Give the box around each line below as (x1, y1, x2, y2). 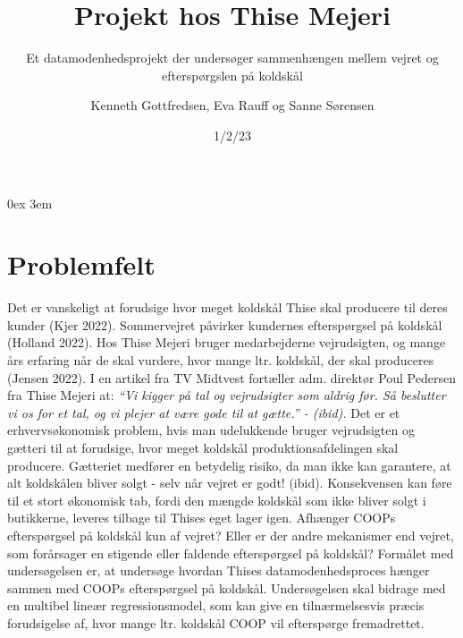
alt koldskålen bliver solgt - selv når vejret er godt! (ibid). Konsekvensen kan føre (7, 473, 452, 492)
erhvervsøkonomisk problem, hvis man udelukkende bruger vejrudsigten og (7, 421, 415, 439)
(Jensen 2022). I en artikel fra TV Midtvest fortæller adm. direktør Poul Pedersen (7, 368, 456, 387)
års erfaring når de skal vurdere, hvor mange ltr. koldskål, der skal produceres (7, 351, 434, 369)
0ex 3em (7, 193, 53, 212)
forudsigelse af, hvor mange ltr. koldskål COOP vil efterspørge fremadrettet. (7, 613, 425, 632)
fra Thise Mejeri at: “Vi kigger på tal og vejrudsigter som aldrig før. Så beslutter (7, 386, 446, 404)
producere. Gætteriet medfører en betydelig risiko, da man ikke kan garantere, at (7, 455, 451, 474)
